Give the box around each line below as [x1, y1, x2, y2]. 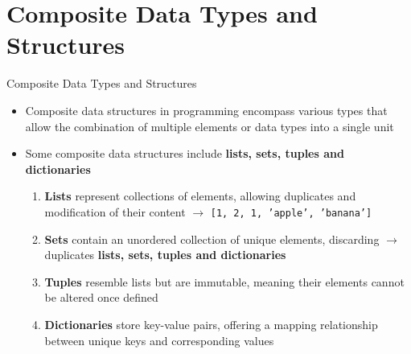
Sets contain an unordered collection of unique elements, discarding [44, 230, 380, 247]
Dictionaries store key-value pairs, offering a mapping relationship [44, 315, 378, 332]
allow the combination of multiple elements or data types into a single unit [25, 117, 394, 134]
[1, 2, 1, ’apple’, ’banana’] [210, 207, 372, 219]
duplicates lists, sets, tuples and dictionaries [44, 246, 286, 263]
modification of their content [44, 203, 186, 220]
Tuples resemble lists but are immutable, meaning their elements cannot [44, 273, 405, 290]
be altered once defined [44, 289, 158, 306]
